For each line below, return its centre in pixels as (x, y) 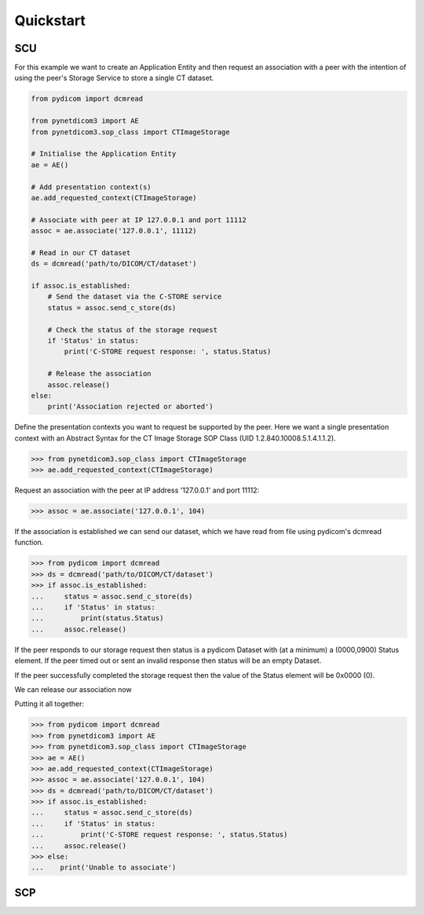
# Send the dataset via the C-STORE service (135, 297)
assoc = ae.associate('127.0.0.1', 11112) (114, 231)
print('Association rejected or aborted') (130, 407)
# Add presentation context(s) (91, 187)
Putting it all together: (49, 704)
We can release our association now (73, 689)
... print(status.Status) (97, 618)
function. (29, 543)
